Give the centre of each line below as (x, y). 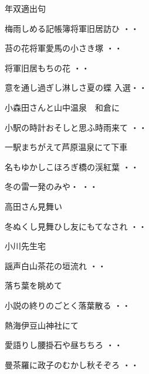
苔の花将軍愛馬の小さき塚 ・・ (64, 48)
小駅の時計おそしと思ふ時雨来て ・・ (76, 127)
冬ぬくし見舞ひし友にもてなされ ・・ (76, 226)
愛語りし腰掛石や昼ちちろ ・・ (64, 345)
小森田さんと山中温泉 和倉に (62, 107)
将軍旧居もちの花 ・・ (47, 67)
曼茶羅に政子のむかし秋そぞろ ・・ (72, 364)
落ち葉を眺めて (33, 285)
